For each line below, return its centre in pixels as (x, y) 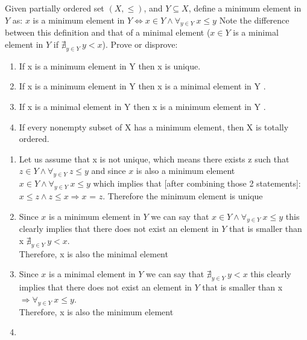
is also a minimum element (185, 171)
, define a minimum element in (245, 8)
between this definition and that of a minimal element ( (108, 32)
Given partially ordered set (55, 8)
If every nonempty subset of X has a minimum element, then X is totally (154, 127)
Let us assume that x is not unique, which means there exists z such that (154, 159)
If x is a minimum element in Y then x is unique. (110, 66)
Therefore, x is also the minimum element (96, 311)
